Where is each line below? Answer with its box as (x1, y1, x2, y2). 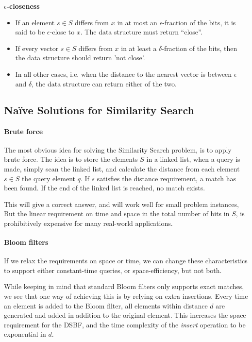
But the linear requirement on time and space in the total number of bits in (4, 208, 230, 219)
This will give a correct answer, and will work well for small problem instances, (4, 199, 239, 209)
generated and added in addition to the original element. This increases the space (4, 310, 246, 320)
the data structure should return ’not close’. (15, 52, 145, 63)
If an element (15, 17, 55, 27)
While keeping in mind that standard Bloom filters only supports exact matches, (4, 281, 244, 291)
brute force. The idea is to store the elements (4, 154, 138, 164)
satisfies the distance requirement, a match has (97, 173, 236, 183)
